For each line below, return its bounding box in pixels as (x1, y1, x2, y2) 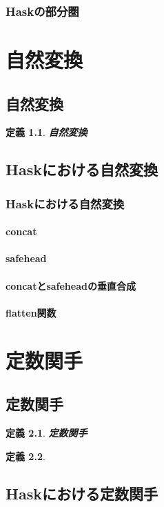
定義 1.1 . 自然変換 (6, 125, 88, 139)
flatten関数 (6, 305, 57, 319)
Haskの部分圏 (6, 2, 79, 19)
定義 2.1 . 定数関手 (6, 425, 88, 439)
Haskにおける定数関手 (6, 482, 158, 504)
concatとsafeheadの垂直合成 (6, 278, 136, 292)
